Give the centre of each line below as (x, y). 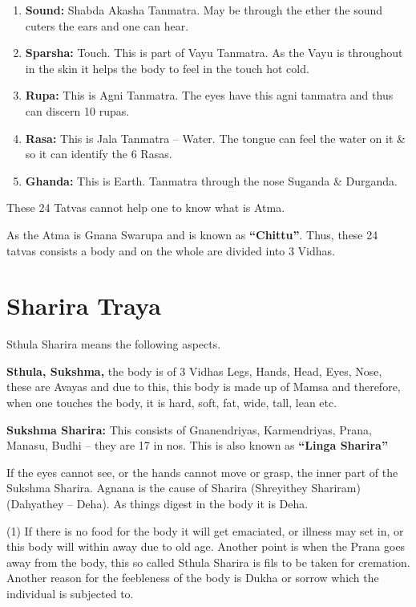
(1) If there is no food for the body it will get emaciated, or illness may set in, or (205, 530)
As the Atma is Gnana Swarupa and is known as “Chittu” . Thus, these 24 (192, 234)
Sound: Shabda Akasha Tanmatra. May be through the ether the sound (204, 10)
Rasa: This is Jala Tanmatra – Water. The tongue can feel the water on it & (215, 138)
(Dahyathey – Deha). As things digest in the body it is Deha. (158, 503)
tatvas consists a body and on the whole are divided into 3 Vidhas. (171, 250)
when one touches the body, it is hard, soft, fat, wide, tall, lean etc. (172, 403)
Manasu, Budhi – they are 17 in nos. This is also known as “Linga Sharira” (197, 445)
